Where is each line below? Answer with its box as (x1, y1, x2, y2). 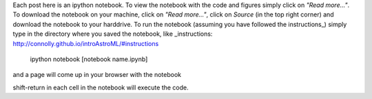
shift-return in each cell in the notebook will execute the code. (12, 83, 189, 91)
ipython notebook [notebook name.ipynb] (30, 55, 148, 63)
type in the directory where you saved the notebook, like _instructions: (12, 30, 213, 38)
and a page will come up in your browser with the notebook (12, 71, 182, 79)
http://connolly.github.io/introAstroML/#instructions (12, 39, 159, 47)
